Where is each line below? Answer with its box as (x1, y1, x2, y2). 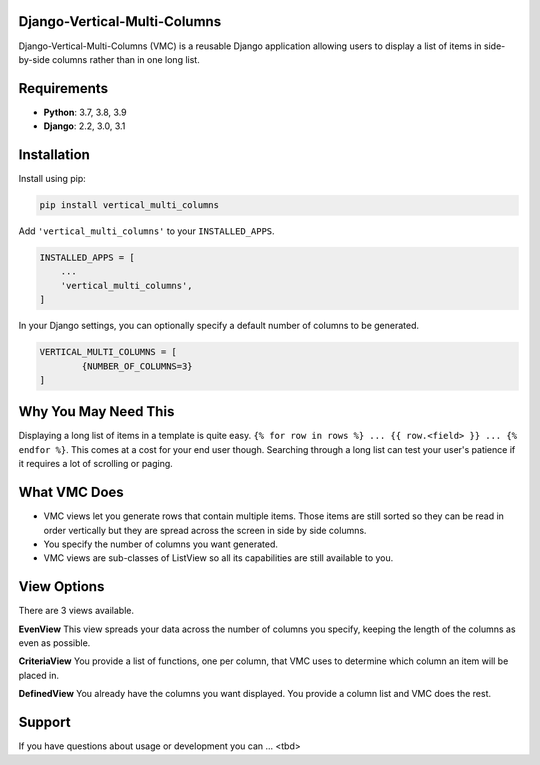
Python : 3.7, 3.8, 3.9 (43, 106, 127, 118)
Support (18, 714, 71, 731)
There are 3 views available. (18, 605, 135, 617)
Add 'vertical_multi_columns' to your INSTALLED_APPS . (18, 225, 275, 237)
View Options (18, 578, 105, 595)
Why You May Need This (18, 403, 175, 420)
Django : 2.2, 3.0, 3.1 (43, 120, 126, 132)
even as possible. (18, 637, 91, 649)
